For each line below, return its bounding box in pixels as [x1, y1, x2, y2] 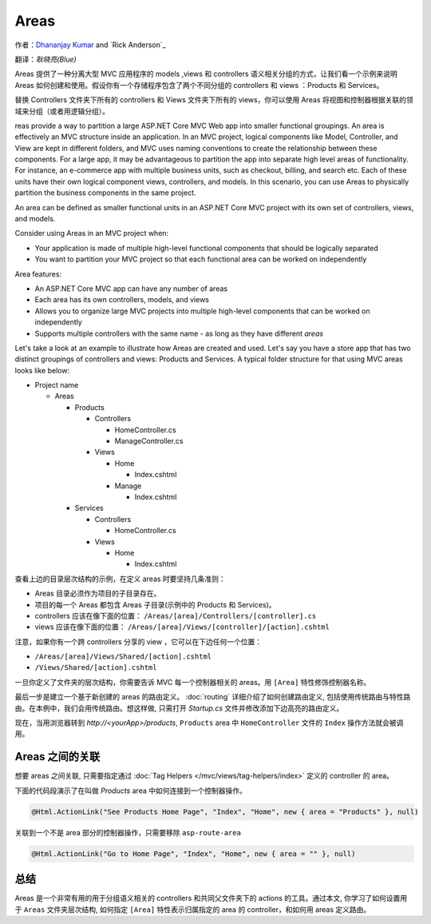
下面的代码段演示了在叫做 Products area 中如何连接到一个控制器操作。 [14, 786, 247, 795]
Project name [34, 380, 79, 390]
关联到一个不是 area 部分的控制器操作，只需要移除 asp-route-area [14, 827, 241, 837]
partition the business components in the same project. [14, 188, 196, 197]
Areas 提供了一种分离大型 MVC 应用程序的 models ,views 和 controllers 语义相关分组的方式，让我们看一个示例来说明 [14, 69, 398, 79]
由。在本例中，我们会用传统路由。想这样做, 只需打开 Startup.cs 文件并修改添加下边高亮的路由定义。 [14, 703, 344, 713]
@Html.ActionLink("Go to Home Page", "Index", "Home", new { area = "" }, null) [31, 849, 356, 858]
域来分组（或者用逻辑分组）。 [14, 106, 109, 116]
